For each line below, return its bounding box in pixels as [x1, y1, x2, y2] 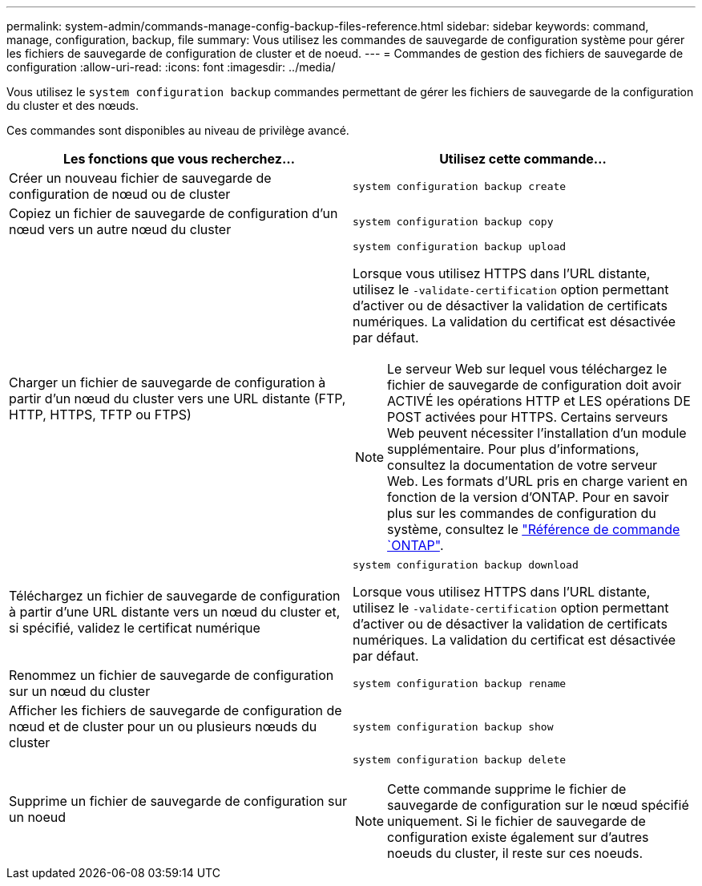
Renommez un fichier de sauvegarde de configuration [9, 667, 334, 683]
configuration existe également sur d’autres [387, 829, 649, 845]
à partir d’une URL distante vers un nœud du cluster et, [9, 603, 341, 620]
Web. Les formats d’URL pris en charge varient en [387, 473, 688, 489]
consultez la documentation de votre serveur [387, 457, 658, 473]
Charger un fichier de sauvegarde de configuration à [9, 374, 326, 390]
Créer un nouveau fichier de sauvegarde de [9, 170, 272, 186]
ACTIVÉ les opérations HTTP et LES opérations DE [387, 393, 691, 409]
